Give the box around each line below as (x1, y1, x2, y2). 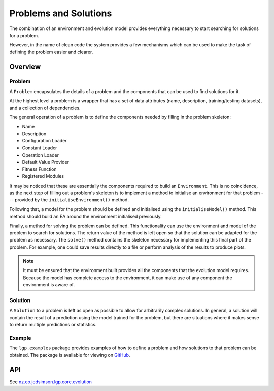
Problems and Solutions (9, 8, 112, 19)
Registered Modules (22, 173, 64, 179)
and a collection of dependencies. (9, 105, 81, 111)
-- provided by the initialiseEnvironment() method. (9, 197, 129, 203)
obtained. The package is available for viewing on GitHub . (9, 352, 130, 358)
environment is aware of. (23, 282, 75, 288)
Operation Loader (22, 152, 59, 158)
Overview (9, 62, 41, 71)
